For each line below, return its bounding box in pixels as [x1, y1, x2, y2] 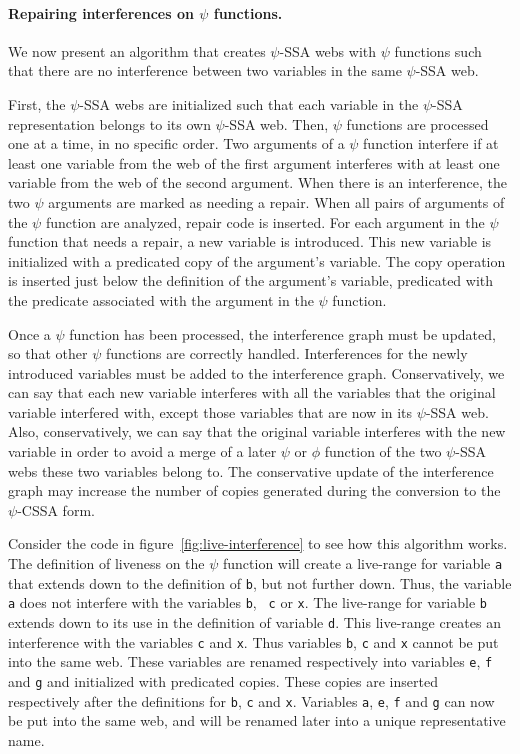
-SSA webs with [279, 40, 376, 61]
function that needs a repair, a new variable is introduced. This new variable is [8, 231, 492, 252]
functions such [394, 40, 482, 61]
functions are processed [346, 113, 489, 134]
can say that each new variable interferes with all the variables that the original [8, 382, 496, 403]
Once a [8, 323, 51, 344]
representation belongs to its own [8, 113, 211, 134]
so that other [8, 343, 88, 364]
